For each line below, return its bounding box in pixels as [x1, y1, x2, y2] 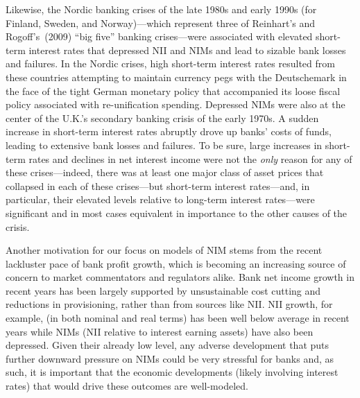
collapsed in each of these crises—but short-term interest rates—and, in [6, 178, 310, 193]
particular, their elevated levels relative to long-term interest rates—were [6, 192, 315, 207]
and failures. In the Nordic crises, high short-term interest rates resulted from [6, 56, 335, 71]
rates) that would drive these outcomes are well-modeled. [6, 379, 248, 393]
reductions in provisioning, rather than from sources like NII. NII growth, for [6, 297, 333, 311]
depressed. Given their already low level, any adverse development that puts [6, 338, 329, 352]
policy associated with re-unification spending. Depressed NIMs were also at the [6, 97, 345, 112]
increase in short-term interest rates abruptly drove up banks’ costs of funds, [6, 124, 332, 139]
